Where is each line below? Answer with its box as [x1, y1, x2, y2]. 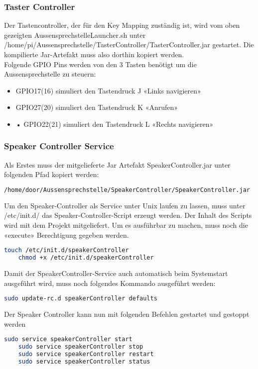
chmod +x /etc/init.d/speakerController [18, 254, 154, 262]
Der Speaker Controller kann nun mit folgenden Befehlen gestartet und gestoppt [4, 309, 250, 319]
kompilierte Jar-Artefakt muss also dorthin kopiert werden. [4, 49, 184, 59]
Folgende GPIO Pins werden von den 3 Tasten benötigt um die [4, 59, 197, 69]
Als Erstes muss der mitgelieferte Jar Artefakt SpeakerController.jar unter [4, 159, 231, 170]
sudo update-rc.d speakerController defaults [4, 295, 157, 302]
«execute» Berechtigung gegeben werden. [4, 229, 129, 240]
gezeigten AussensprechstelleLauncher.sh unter [4, 29, 146, 40]
